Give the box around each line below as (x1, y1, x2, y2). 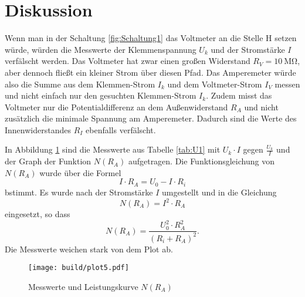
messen (274, 77, 300, 90)
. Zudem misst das (206, 89, 272, 102)
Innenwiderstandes (5, 123, 71, 136)
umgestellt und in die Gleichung (162, 185, 277, 198)
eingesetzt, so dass (5, 208, 70, 220)
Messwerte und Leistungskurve (28, 280, 138, 292)
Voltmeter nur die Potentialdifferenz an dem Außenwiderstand (5, 100, 228, 113)
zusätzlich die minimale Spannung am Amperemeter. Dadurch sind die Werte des (5, 112, 297, 124)
